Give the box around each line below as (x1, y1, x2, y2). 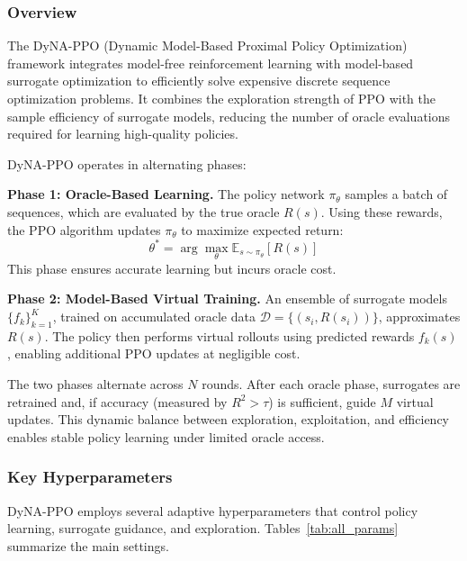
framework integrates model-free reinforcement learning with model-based (7, 53, 414, 72)
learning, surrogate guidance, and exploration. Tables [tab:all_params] (7, 519, 399, 538)
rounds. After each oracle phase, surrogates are (202, 375, 461, 394)
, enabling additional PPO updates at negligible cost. (7, 344, 301, 363)
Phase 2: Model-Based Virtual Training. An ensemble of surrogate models (7, 289, 447, 308)
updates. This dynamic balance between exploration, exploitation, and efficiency (7, 410, 449, 429)
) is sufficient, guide (268, 392, 376, 411)
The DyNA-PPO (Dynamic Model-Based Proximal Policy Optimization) (7, 36, 408, 55)
